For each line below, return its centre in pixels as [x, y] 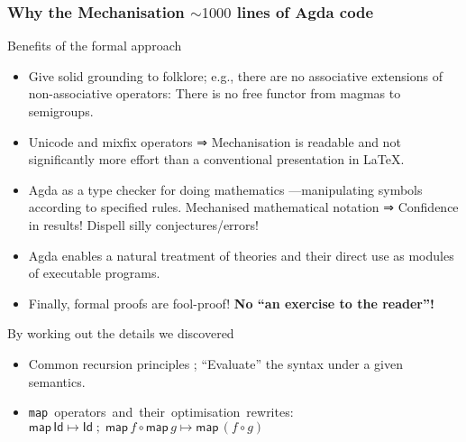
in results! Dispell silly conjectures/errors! [143, 224]
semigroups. [61, 111]
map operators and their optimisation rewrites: [161, 412]
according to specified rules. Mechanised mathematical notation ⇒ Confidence [243, 207]
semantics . [57, 381]
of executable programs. [94, 273]
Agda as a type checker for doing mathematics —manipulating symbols [225, 189]
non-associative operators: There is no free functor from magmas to [215, 93]
